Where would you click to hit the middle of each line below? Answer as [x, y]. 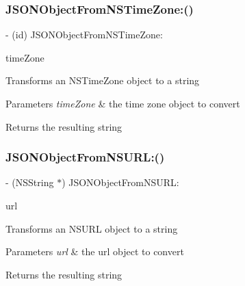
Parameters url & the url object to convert [95, 251]
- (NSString [30, 182]
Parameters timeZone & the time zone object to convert [123, 103]
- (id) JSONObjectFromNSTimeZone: [84, 35]
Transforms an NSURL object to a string [92, 228]
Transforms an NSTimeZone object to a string [103, 80]
